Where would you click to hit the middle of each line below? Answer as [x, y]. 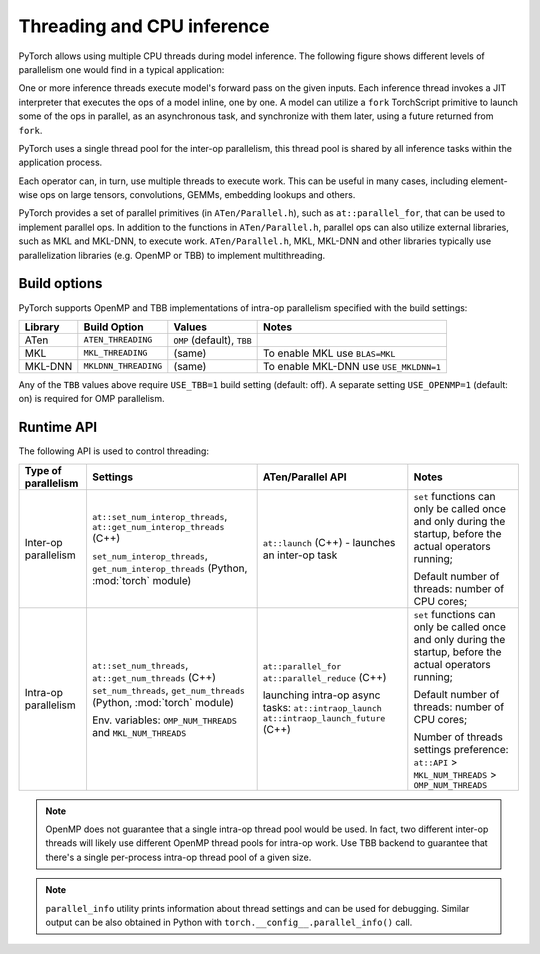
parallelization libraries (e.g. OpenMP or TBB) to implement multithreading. [172, 255]
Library [42, 327]
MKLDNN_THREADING [123, 366]
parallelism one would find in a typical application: [121, 69]
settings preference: [461, 749]
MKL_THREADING [115, 353]
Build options [60, 283]
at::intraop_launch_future [324, 718]
